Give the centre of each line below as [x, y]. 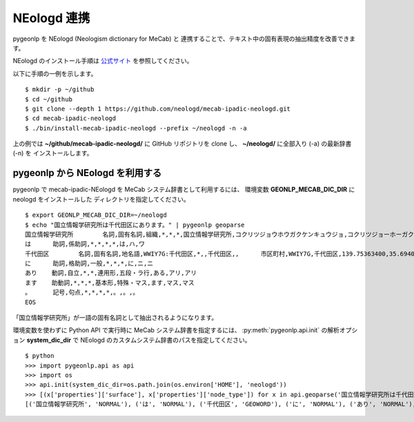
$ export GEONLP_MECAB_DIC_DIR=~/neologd [96, 215]
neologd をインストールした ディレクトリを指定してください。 [101, 199]
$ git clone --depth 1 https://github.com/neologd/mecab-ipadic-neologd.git [158, 108]
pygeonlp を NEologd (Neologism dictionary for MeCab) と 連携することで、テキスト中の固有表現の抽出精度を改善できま [184, 39]
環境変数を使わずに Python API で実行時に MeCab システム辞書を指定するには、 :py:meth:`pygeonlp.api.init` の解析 [176, 330]
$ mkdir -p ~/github [60, 89]
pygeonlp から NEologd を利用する [87, 173]
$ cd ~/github [49, 99]
